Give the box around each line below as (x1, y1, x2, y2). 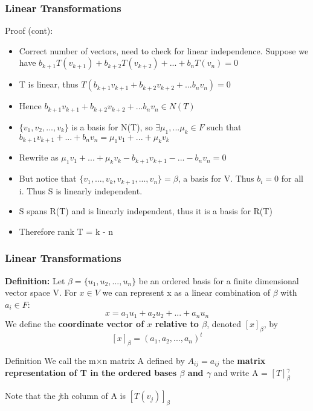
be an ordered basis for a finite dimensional (138, 274, 299, 287)
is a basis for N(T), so (71, 120, 153, 133)
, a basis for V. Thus (178, 172, 254, 185)
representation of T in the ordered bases (5, 366, 177, 379)
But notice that (19, 172, 77, 185)
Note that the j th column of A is (5, 389, 126, 402)
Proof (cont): (5, 24, 53, 37)
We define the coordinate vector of (5, 317, 144, 330)
